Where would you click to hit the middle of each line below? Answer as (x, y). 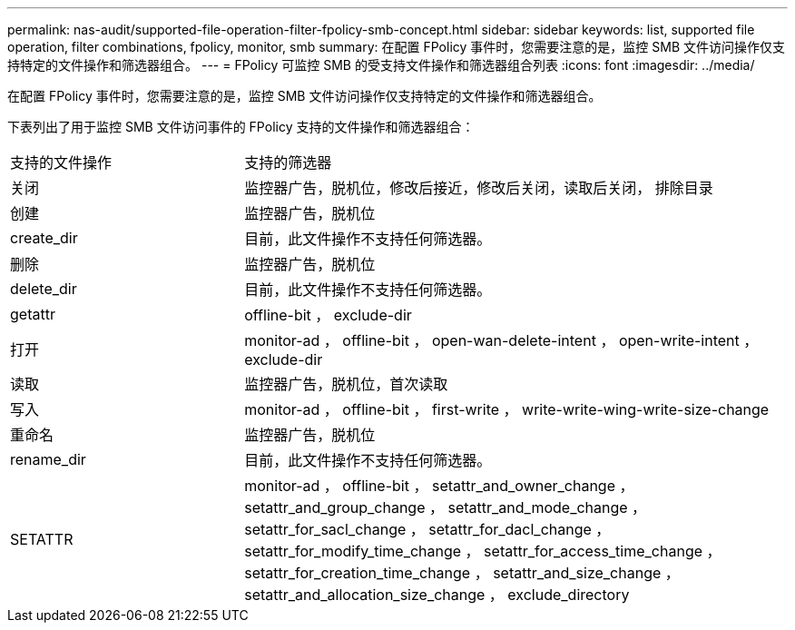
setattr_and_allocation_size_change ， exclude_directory (437, 595)
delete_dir (44, 289)
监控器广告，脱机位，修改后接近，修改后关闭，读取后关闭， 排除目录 (479, 188)
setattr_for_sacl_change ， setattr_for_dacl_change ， (427, 529)
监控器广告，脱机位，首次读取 (346, 384)
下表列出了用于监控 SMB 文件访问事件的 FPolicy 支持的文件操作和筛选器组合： (241, 127)
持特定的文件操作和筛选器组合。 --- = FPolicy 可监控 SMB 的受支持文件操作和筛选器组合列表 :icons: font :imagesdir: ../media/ (381, 65)
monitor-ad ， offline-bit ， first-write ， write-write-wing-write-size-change (507, 409)
